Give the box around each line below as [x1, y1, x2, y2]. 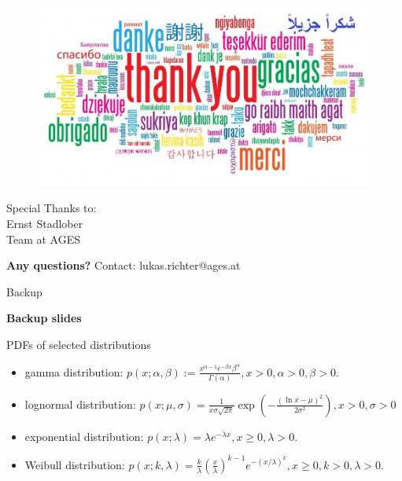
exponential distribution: [24, 428, 144, 444]
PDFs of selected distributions [6, 336, 151, 353]
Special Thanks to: [6, 200, 97, 216]
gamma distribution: [24, 363, 124, 380]
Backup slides [6, 310, 82, 326]
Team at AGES [6, 230, 81, 247]
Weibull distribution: [24, 456, 125, 472]
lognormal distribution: [24, 395, 136, 412]
